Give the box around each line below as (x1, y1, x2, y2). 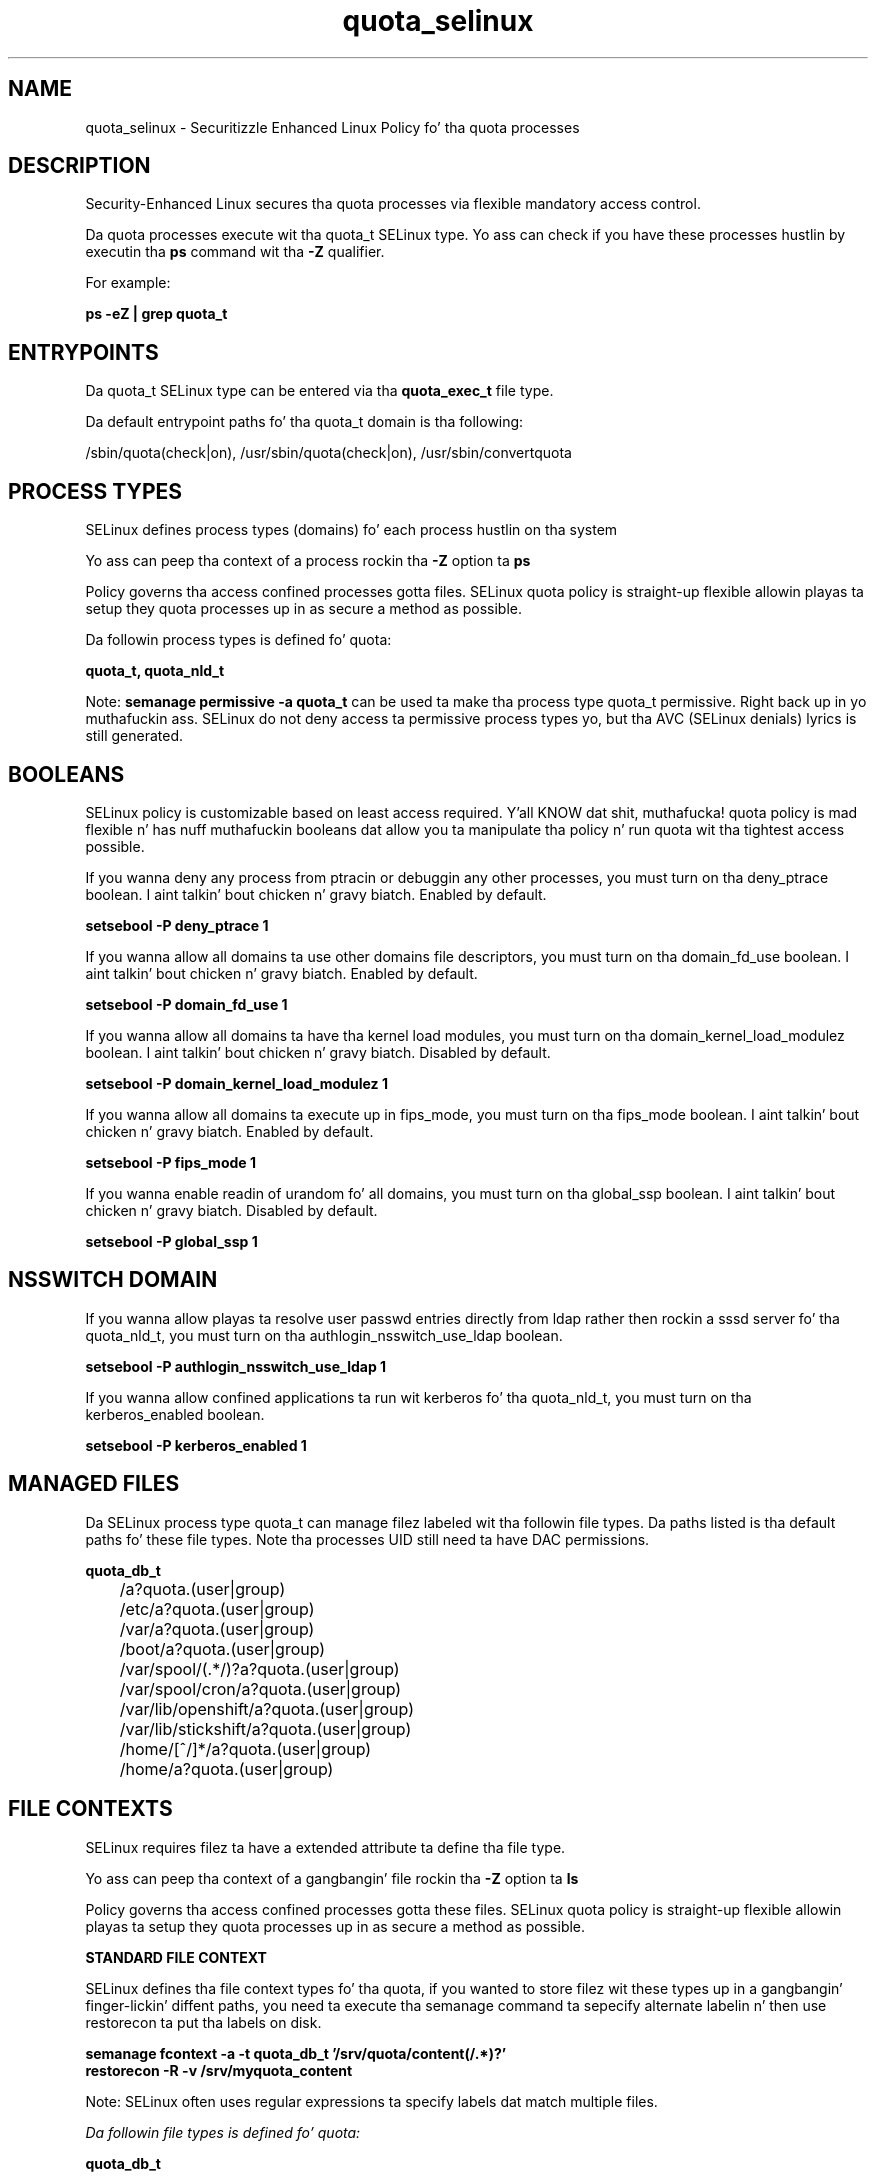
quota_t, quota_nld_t (85, 662, 225, 680)
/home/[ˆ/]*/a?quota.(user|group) (119, 1738, 372, 1759)
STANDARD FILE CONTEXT (85, 1948, 267, 1966)
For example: (85, 274, 171, 292)
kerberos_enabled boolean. (85, 1405, 265, 1423)
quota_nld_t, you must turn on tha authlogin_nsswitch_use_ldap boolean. (85, 1326, 563, 1344)
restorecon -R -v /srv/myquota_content (85, 2061, 353, 2079)
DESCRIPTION (8, 153, 151, 179)
